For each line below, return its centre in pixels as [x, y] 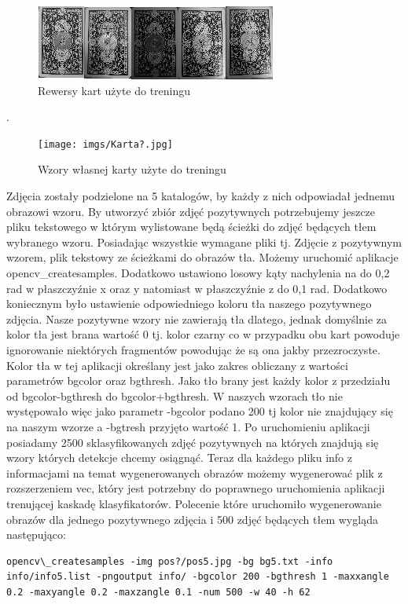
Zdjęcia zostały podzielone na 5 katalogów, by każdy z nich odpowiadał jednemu [201, 196]
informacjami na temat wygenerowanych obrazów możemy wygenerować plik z [195, 472]
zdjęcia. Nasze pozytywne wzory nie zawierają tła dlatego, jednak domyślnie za [197, 318]
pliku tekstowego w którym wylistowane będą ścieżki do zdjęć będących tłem [191, 227]
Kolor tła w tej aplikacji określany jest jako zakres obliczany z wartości [177, 365]
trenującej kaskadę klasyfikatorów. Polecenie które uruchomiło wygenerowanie [194, 503]
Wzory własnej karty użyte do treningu [132, 169]
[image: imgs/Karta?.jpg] [105, 144]
